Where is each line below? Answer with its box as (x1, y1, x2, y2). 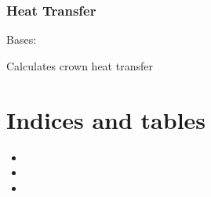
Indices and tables (6, 103, 206, 135)
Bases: (6, 31, 37, 48)
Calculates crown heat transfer (6, 57, 153, 73)
